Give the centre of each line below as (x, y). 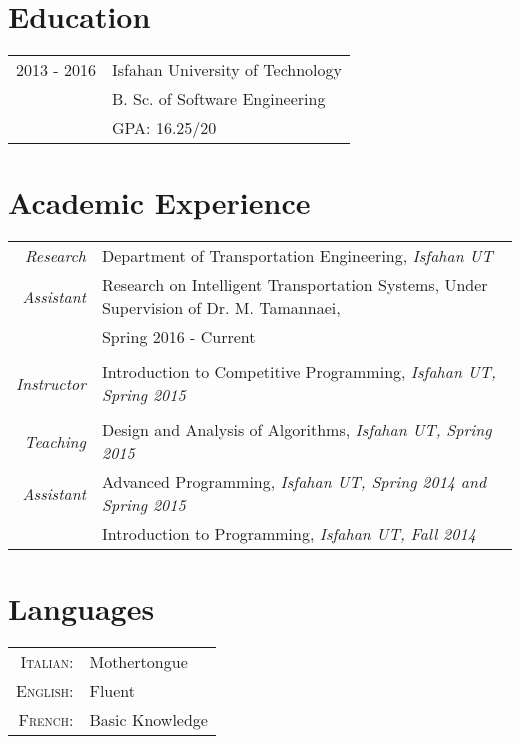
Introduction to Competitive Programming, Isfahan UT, (298, 372)
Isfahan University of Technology (227, 70)
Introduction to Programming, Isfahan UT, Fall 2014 (288, 534)
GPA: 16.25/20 (164, 128)
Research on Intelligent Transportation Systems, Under (294, 285)
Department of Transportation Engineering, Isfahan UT (297, 256)
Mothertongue (138, 662)
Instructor (51, 383)
